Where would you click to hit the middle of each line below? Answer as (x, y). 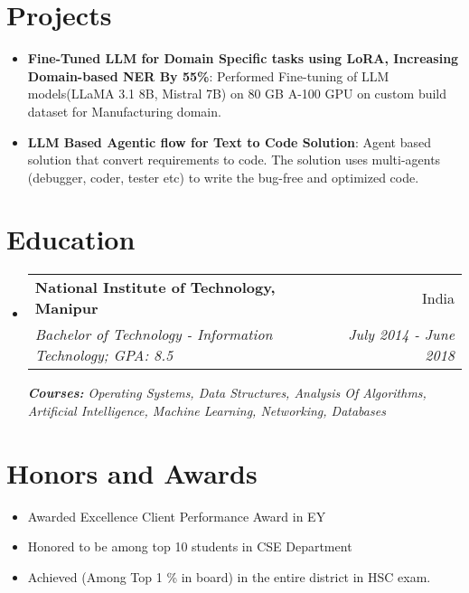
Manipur (66, 308)
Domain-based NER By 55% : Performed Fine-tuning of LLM (208, 75)
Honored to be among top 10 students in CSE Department (190, 546)
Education (71, 239)
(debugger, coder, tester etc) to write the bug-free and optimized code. (223, 177)
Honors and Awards (132, 472)
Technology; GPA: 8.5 (104, 355)
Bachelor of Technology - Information (154, 334)
